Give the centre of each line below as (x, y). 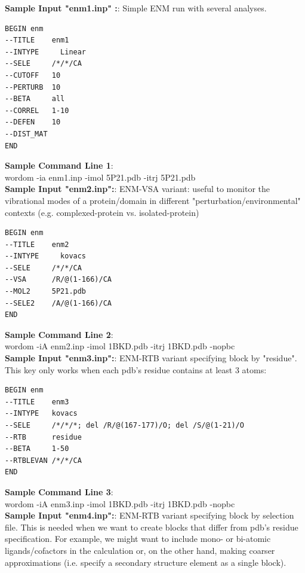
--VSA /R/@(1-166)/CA (58, 280)
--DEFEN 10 (33, 122)
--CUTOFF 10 (33, 75)
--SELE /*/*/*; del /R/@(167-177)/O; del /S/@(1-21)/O (124, 425)
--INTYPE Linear (46, 52)
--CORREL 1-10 (37, 110)
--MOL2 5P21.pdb (46, 292)
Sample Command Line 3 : (59, 491)
